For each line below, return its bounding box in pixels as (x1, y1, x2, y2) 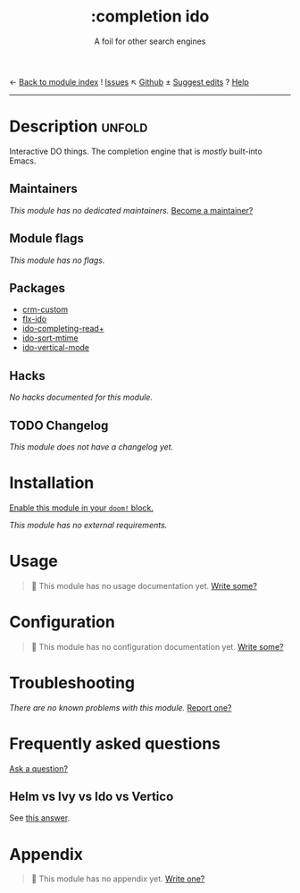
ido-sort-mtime (21, 333, 79, 343)
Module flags (9, 231, 85, 247)
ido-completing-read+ (21, 324, 104, 334)
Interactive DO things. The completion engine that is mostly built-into (9, 146, 263, 156)
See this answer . (9, 813, 71, 823)
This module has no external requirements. (9, 519, 168, 530)
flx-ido (21, 314, 47, 324)
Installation (9, 473, 95, 493)
